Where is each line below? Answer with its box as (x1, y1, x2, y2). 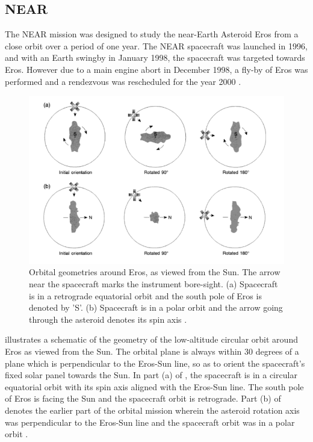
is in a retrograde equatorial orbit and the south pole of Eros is (29, 289, 262, 302)
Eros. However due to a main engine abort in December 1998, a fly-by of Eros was (5, 63, 308, 75)
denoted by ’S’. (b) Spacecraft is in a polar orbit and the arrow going (29, 301, 283, 314)
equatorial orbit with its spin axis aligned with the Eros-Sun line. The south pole (5, 380, 304, 393)
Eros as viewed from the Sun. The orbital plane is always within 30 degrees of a (5, 345, 299, 357)
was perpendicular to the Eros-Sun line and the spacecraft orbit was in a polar (5, 416, 295, 428)
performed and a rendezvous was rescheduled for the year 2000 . (5, 75, 241, 87)
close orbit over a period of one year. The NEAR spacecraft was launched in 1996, (5, 39, 308, 52)
